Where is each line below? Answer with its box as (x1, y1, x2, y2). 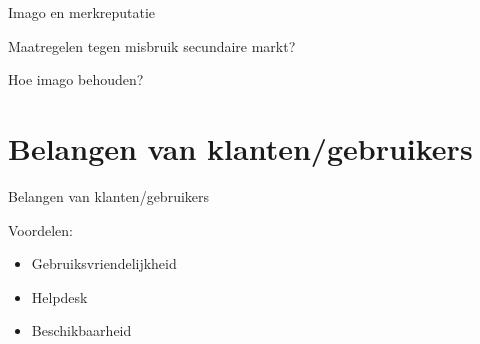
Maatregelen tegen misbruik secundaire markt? (8, 35, 296, 56)
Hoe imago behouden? (8, 69, 144, 90)
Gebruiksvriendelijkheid (31, 253, 177, 274)
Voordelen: (8, 219, 74, 240)
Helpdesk (31, 286, 88, 307)
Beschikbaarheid (31, 320, 132, 341)
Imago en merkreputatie (8, 2, 156, 22)
